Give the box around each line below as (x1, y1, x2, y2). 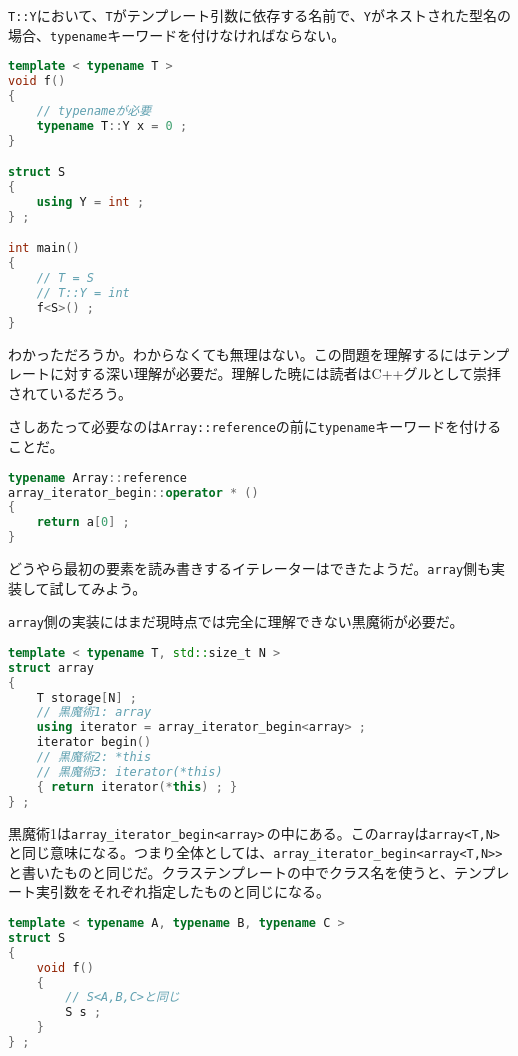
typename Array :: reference (8, 470, 187, 485)
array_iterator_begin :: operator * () (8, 485, 259, 500)
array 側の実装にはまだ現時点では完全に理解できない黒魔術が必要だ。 (8, 611, 464, 632)
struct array (8, 660, 94, 675)
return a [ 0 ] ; (36, 515, 130, 530)
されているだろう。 (8, 382, 132, 403)
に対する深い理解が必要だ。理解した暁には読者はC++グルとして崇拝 (49, 363, 502, 384)
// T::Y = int (36, 286, 130, 300)
